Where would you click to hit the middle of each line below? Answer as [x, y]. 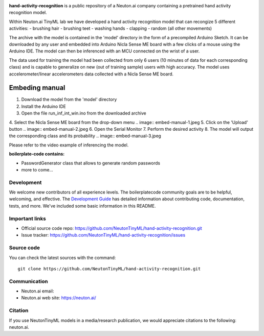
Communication [29, 281]
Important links [28, 218]
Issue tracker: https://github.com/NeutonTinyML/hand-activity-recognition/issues [103, 235]
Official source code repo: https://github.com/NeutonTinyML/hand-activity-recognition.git [112, 228]
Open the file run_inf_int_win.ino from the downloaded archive [84, 113]
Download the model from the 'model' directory [69, 99]
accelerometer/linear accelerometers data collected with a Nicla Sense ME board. [91, 74]
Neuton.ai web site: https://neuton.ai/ [59, 298]
